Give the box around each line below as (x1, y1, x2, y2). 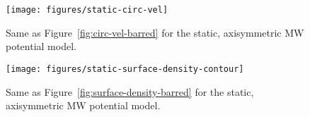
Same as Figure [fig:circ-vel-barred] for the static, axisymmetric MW (6, 25, 304, 39)
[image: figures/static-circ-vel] (6, 5, 168, 15)
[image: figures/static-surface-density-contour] (6, 63, 244, 74)
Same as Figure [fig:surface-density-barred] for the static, (6, 84, 254, 99)
